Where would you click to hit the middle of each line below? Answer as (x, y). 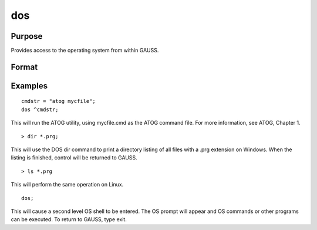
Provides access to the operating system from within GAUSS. (85, 51)
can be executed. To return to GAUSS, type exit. (69, 219)
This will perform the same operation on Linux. (67, 185)
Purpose (27, 36)
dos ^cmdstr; (40, 109)
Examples (29, 86)
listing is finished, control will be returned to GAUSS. (74, 158)
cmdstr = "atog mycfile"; (59, 101)
